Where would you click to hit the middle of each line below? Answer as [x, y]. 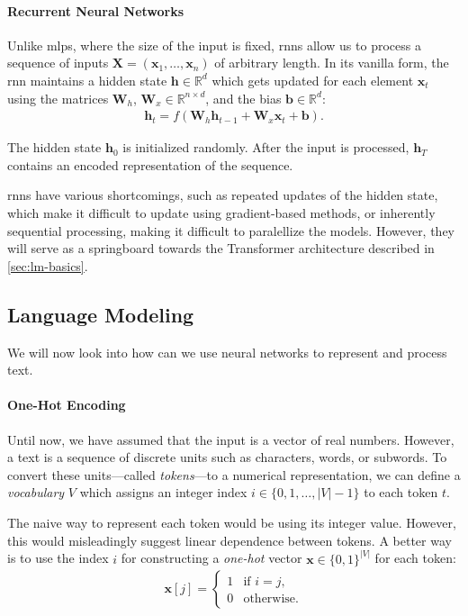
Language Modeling [101, 314]
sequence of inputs [58, 63]
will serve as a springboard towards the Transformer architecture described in [221, 248]
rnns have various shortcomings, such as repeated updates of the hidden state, [223, 195]
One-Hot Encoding [67, 405]
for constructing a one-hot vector [211, 558]
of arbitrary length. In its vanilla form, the [332, 63]
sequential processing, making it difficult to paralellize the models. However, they [231, 230]
